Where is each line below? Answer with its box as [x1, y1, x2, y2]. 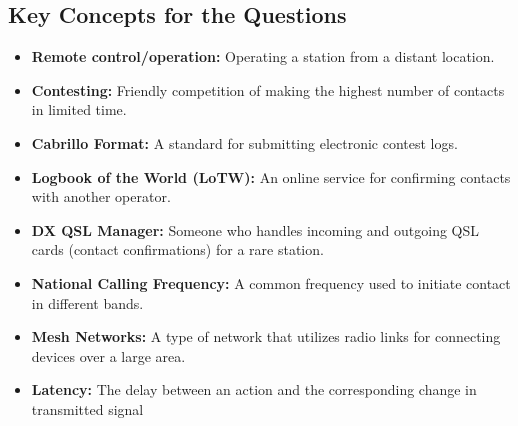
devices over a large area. [31, 345, 186, 366]
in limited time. [31, 99, 127, 120]
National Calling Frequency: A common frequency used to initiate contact [31, 272, 511, 293]
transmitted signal [31, 398, 144, 419]
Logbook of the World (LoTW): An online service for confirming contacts [31, 166, 511, 187]
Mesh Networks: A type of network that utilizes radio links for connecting [31, 326, 501, 347]
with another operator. [31, 186, 171, 207]
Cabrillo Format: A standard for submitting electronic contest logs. [31, 132, 458, 153]
